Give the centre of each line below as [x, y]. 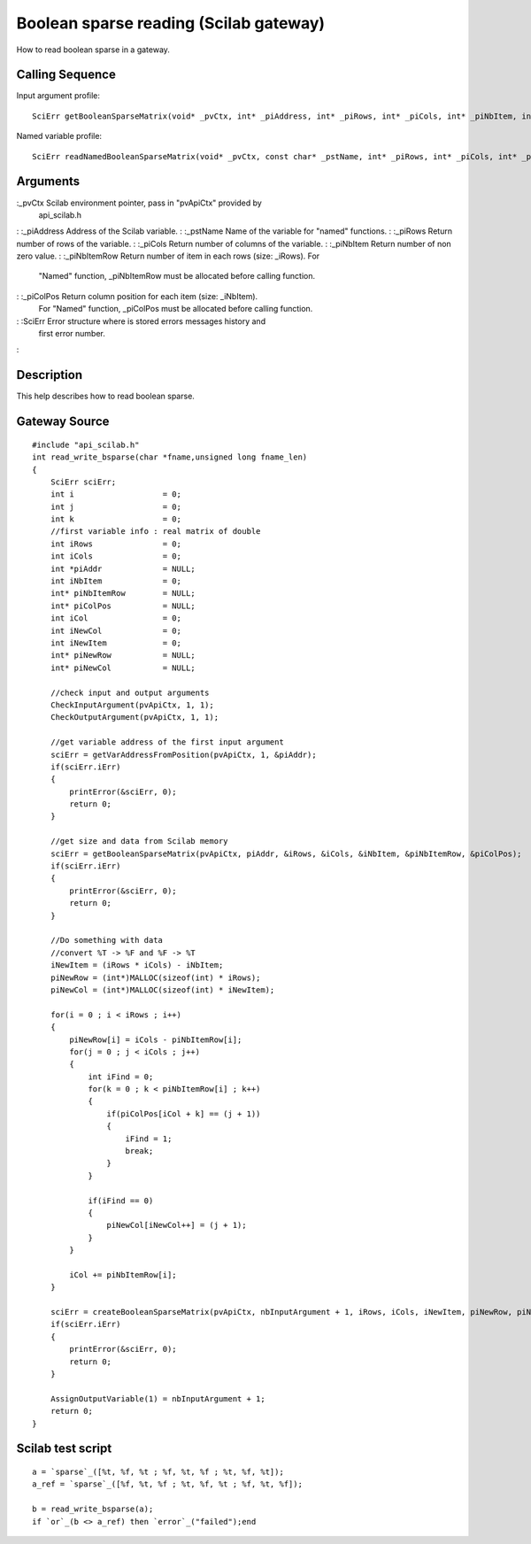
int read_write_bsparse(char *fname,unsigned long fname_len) [170, 457]
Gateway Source [63, 422]
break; [139, 1151]
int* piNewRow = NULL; [123, 656]
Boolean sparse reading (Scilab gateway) [171, 23]
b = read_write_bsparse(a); [93, 1509]
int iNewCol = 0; [115, 630]
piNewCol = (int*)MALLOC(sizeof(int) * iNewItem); [162, 990]
